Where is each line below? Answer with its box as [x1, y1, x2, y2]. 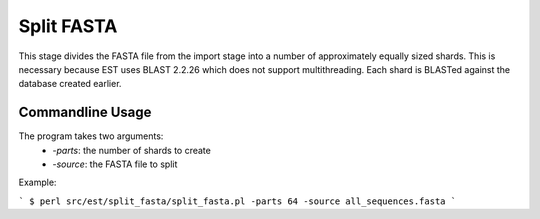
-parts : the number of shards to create [52, 144, 212, 156]
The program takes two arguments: [18, 130, 164, 142]
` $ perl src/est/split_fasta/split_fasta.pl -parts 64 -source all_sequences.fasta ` [18, 195, 457, 207]
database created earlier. [18, 78, 122, 90]
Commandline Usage [18, 104, 152, 121]
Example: [18, 176, 57, 189]
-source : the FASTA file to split [52, 158, 178, 170]
